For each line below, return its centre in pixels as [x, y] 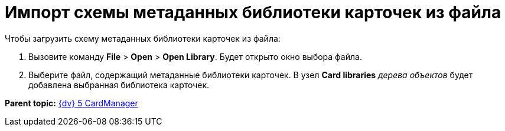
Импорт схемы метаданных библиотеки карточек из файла [253, 12]
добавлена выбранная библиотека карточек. [119, 85]
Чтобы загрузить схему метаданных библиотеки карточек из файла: [143, 38]
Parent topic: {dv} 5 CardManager [71, 103]
